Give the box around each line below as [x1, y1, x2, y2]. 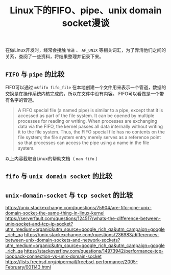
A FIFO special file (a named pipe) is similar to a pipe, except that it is [17, 107, 163, 113]
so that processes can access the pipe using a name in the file [17, 140, 150, 146]
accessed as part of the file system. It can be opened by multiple [17, 113, 155, 119]
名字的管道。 [9, 97, 37, 103]
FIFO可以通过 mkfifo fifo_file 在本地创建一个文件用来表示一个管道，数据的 [5, 85, 166, 90]
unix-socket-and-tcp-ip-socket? [5, 221, 73, 227]
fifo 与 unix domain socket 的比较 [5, 172, 113, 181]
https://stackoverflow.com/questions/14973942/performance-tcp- [23, 248, 164, 254]
